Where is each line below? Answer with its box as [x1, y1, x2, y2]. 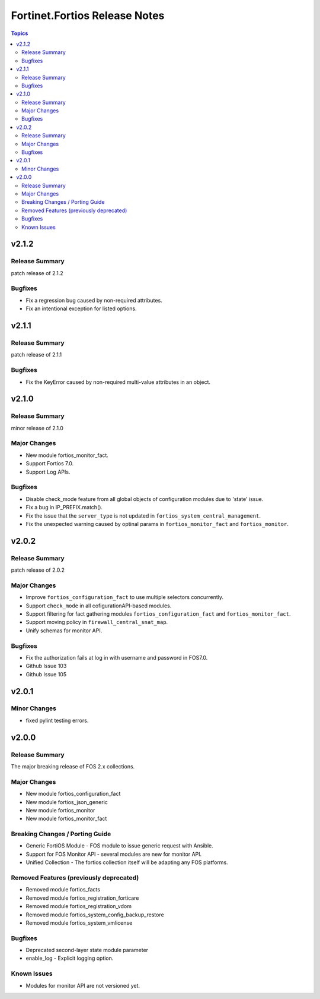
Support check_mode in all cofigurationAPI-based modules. [25, 602, 172, 609]
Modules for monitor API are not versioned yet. [25, 982, 140, 989]
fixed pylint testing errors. [25, 717, 89, 724]
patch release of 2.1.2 [11, 269, 63, 276]
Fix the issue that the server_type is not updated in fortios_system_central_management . [25, 512, 261, 519]
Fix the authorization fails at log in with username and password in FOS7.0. [25, 654, 208, 661]
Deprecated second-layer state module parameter [25, 947, 148, 954]
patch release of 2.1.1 [11, 351, 62, 358]
